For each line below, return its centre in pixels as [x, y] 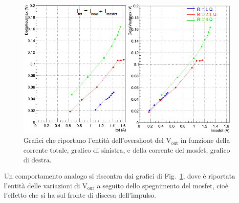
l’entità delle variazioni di [42, 185]
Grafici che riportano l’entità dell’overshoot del [94, 140]
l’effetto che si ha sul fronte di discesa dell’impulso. [80, 195]
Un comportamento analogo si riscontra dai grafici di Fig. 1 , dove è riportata [120, 176]
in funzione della [205, 140]
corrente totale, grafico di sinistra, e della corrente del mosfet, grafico [127, 149]
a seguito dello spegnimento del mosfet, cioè [163, 185]
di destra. [38, 159]
